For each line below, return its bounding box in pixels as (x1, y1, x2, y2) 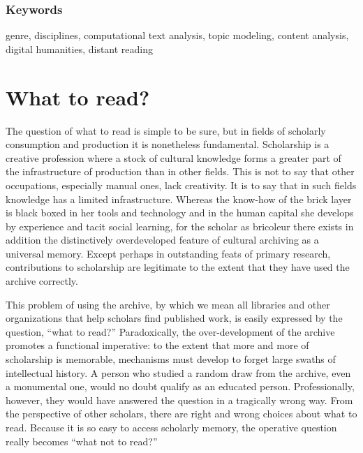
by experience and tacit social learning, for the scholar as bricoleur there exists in (6, 218, 354, 233)
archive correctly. (6, 274, 78, 288)
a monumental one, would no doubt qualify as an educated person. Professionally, (6, 379, 355, 394)
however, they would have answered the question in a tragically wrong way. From (6, 392, 353, 407)
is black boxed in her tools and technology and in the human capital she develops (6, 205, 354, 220)
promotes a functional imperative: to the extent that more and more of (6, 338, 309, 352)
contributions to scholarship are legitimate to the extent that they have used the (6, 260, 350, 274)
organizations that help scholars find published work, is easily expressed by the (6, 311, 343, 325)
